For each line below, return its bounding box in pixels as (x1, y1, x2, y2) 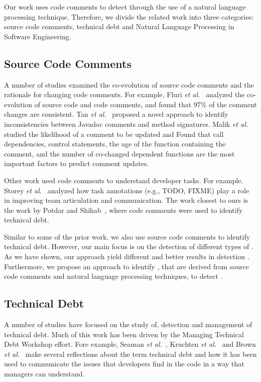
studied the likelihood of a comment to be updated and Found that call (4, 128, 224, 139)
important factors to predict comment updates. (4, 158, 149, 169)
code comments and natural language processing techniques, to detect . (4, 271, 223, 281)
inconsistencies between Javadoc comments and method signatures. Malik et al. (4, 118, 248, 129)
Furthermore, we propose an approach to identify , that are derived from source (4, 261, 249, 271)
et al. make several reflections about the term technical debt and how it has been (4, 348, 257, 359)
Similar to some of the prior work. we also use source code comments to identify (4, 231, 250, 242)
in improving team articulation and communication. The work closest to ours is (4, 195, 248, 205)
